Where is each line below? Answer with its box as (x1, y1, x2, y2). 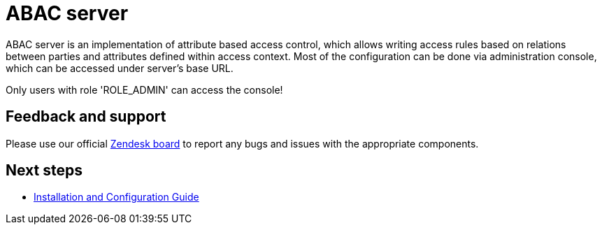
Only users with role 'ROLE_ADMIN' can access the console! (6, 83, 283, 96)
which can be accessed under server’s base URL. (6, 62, 234, 74)
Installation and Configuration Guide (34, 191, 199, 203)
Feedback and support (6, 108, 166, 126)
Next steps (6, 161, 83, 180)
